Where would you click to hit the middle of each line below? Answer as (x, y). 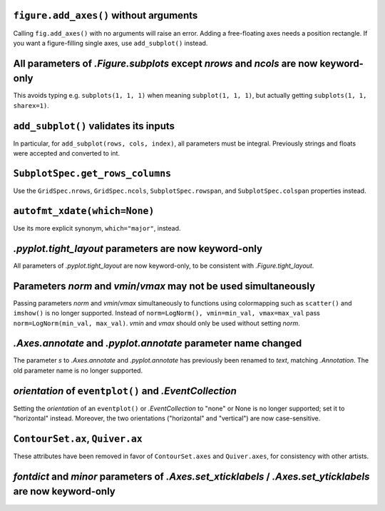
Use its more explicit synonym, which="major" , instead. (97, 228)
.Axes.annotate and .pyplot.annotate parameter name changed (158, 344)
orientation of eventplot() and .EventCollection (125, 391)
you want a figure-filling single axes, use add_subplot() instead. (111, 43)
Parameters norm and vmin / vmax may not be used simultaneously (164, 286)
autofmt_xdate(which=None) (84, 211)
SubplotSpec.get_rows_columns (92, 173)
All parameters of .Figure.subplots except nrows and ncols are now (165, 63)
